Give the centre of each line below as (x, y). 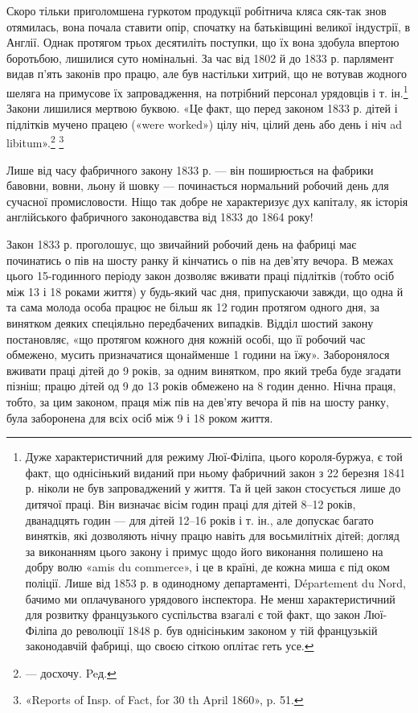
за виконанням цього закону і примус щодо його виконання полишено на (204, 551)
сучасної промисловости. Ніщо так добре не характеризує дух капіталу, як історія (207, 201)
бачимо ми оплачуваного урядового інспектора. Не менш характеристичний (210, 598)
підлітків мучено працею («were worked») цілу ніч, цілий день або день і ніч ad (205, 124)
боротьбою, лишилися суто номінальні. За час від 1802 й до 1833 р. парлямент (200, 58)
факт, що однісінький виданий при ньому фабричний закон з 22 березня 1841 (215, 472)
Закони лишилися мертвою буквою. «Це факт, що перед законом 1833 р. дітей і (202, 108)
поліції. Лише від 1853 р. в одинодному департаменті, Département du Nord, (215, 582)
